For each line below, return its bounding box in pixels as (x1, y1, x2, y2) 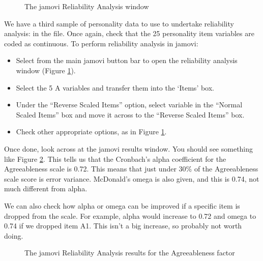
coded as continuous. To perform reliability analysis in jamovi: (4, 38, 198, 48)
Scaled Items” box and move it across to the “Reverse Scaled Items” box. (16, 109, 245, 120)
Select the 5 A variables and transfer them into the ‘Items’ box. (16, 82, 215, 93)
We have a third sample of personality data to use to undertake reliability (4, 18, 234, 28)
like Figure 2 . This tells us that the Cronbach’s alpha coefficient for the (4, 153, 226, 164)
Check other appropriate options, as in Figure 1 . (16, 126, 167, 137)
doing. (4, 230, 23, 241)
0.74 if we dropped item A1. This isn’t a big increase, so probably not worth (4, 220, 242, 231)
